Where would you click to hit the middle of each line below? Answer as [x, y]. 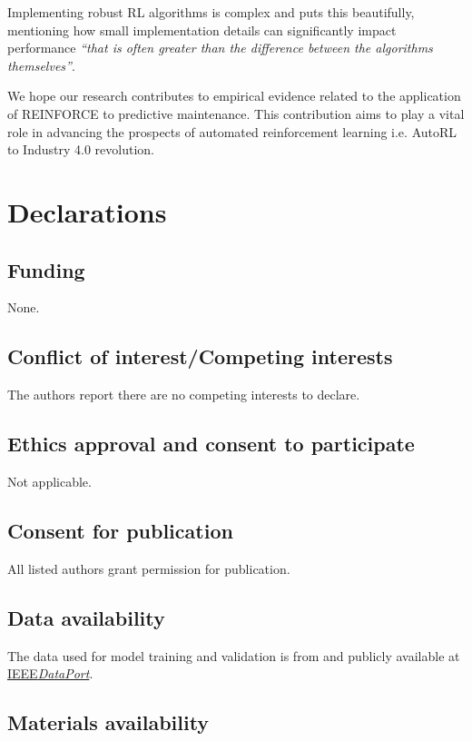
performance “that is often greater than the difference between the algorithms [220, 48]
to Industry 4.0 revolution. [81, 149]
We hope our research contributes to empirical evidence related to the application [234, 96]
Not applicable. [49, 481]
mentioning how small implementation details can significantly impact [202, 30]
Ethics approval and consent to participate [211, 444]
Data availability [86, 617]
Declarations [87, 211]
